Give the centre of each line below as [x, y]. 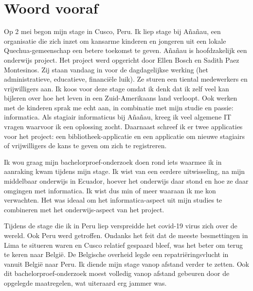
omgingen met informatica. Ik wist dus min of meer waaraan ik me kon [110, 190]
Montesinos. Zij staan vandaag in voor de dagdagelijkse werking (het [106, 69]
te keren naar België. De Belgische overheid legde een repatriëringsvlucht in [116, 254]
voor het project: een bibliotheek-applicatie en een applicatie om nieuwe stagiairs [124, 136]
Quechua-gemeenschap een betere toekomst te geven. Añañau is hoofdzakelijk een [126, 50]
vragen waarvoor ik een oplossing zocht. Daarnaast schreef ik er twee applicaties [123, 127]
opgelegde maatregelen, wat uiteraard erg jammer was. [85, 282]
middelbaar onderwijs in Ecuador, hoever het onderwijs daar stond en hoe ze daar [126, 181]
